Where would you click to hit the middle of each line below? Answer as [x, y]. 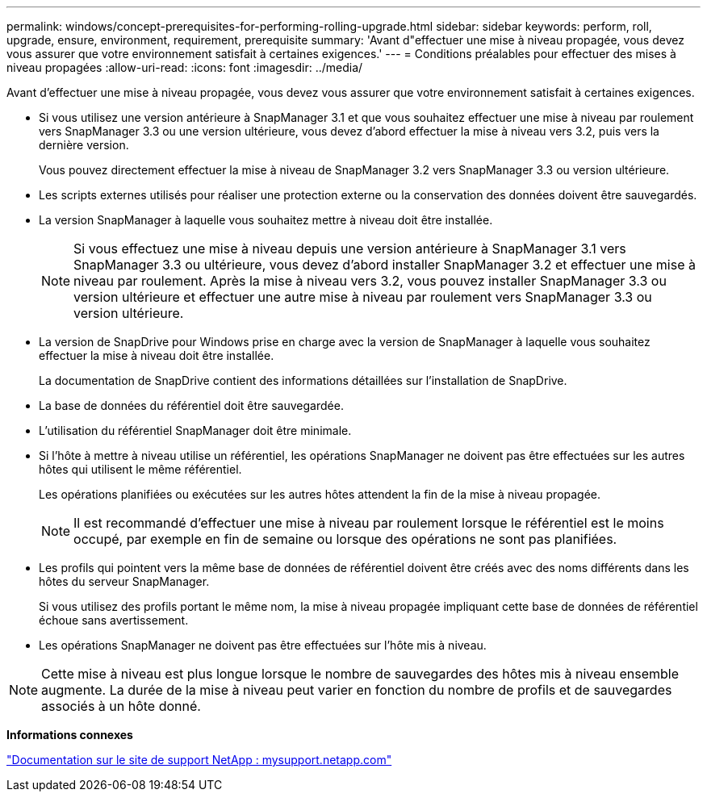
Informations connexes [70, 735]
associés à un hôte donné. [121, 706]
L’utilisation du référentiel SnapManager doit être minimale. [195, 430]
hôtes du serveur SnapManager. [124, 581]
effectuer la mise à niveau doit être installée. [157, 355]
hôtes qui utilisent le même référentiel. [140, 469]
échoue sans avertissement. [114, 620]
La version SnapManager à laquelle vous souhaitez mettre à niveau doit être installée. [266, 220]
